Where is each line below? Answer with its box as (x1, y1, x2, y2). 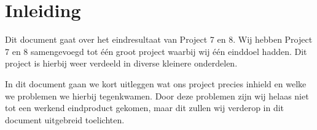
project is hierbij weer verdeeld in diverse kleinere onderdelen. (5, 57, 238, 70)
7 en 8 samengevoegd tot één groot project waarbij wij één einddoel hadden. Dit (5, 45, 307, 57)
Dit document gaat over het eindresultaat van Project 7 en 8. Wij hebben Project (5, 33, 313, 46)
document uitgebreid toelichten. (5, 113, 125, 126)
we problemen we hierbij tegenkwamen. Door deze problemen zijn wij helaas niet (5, 89, 309, 102)
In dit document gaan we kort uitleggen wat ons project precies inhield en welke (5, 77, 307, 90)
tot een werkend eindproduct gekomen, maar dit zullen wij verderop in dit (5, 101, 284, 114)
